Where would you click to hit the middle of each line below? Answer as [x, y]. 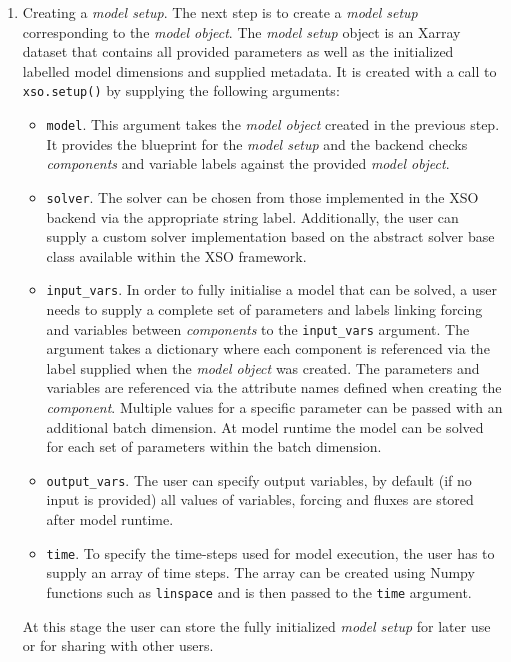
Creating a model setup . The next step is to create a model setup [220, 12]
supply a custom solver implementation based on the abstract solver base [270, 236]
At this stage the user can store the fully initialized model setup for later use [256, 625]
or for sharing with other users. [118, 645]
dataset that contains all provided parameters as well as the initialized [238, 51]
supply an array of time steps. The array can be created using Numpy [260, 572]
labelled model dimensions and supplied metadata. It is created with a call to [259, 70]
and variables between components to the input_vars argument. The [258, 328]
